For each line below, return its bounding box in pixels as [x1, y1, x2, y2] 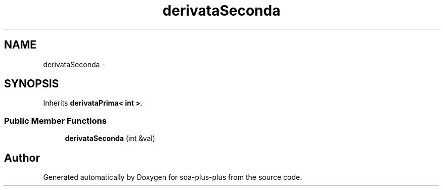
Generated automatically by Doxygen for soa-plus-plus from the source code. [43, 173, 302, 182]
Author [4, 151, 40, 164]
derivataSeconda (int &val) [65, 134, 155, 143]
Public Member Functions [4, 115, 107, 126]
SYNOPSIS [4, 77, 59, 90]
